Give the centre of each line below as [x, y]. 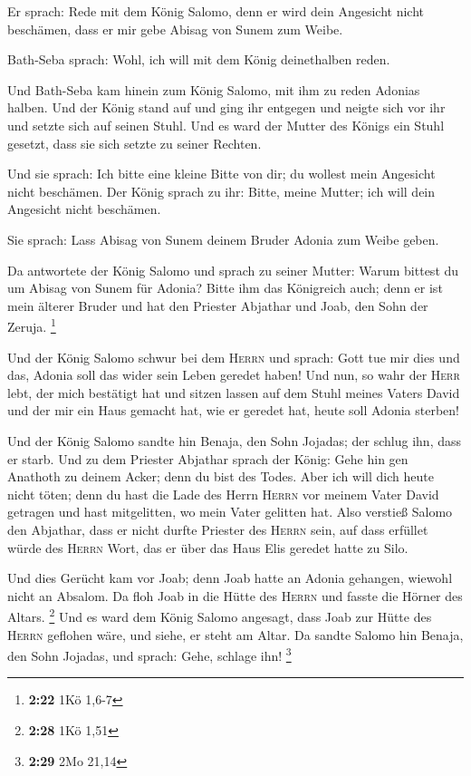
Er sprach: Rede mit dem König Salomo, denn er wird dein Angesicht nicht [216, 11]
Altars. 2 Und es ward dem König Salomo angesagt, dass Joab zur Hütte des [220, 615]
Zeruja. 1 [32, 325]
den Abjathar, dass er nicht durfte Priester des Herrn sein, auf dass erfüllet [218, 529]
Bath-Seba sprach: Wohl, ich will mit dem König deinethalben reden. [199, 59]
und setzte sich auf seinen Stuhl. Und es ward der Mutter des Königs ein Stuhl [226, 125]
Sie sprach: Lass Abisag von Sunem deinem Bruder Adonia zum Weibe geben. [223, 239]
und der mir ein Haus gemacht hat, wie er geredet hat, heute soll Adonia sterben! [233, 410]
